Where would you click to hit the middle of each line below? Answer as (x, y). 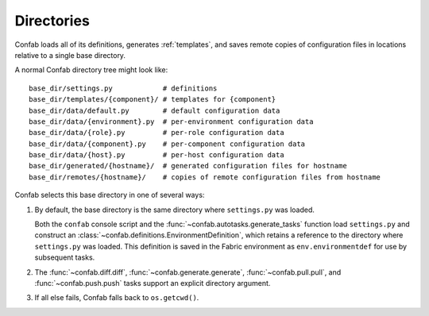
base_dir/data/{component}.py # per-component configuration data (167, 144)
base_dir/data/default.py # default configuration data (155, 110)
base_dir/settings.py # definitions (123, 88)
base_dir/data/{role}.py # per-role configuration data (157, 133)
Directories (52, 21)
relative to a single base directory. (70, 55)
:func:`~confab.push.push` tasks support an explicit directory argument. (153, 283)
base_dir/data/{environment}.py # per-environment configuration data (171, 121)
